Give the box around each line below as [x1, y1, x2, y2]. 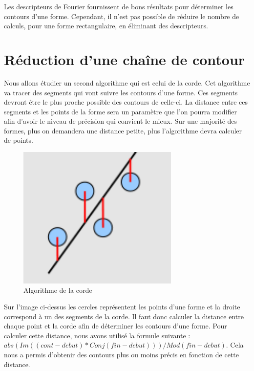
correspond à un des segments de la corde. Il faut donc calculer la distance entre [4, 311, 244, 321]
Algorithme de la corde [23, 285, 92, 295]
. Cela [226, 340, 244, 350]
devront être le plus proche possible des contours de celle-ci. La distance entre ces [4, 97, 248, 107]
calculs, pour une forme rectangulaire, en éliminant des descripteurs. [4, 21, 208, 31]
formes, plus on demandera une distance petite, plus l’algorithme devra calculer [4, 125, 242, 135]
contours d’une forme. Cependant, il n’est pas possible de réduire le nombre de [4, 11, 239, 21]
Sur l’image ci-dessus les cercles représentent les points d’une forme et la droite [4, 302, 240, 311]
